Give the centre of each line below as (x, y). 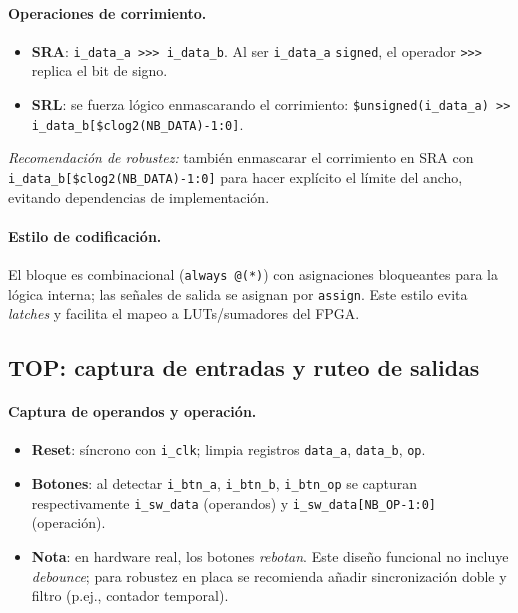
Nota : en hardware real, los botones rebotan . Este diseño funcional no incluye (270, 556)
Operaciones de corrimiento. (107, 12)
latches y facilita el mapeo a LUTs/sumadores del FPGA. (184, 313)
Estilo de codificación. (85, 235)
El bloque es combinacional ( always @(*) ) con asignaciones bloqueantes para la (253, 274)
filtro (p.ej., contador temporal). (130, 595)
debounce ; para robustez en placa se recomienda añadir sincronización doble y (269, 575)
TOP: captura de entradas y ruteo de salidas (244, 367)
